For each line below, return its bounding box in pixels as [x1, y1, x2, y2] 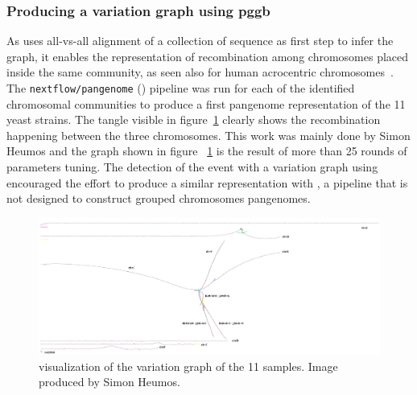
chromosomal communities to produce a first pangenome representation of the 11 [6, 95, 406, 112]
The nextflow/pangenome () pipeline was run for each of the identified [6, 80, 355, 96]
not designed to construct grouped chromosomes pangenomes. [6, 190, 311, 207]
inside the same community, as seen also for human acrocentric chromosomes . [6, 64, 394, 80]
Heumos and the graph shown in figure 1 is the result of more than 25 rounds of [6, 142, 407, 159]
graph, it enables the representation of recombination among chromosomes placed [6, 47, 409, 64]
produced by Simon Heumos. [39, 373, 180, 390]
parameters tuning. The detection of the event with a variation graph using [6, 158, 378, 175]
